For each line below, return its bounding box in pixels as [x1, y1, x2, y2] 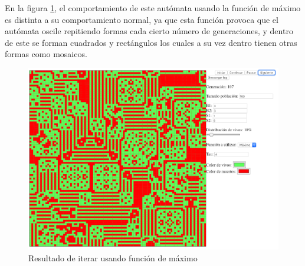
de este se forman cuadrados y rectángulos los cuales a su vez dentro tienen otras [5, 36, 297, 48]
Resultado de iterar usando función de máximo [28, 252, 198, 264]
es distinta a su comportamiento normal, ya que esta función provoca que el [5, 13, 278, 25]
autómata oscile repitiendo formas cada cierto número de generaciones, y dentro [5, 25, 293, 37]
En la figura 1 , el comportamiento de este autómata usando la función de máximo [5, 2, 301, 14]
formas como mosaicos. [5, 48, 87, 60]
